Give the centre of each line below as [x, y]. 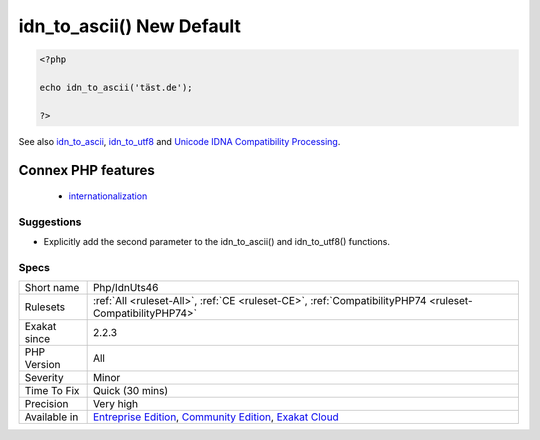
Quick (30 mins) [130, 391]
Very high [115, 404]
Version [42, 365]
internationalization [108, 196]
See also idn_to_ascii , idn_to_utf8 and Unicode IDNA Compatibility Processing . [179, 141]
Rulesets [44, 307]
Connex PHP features [86, 170]
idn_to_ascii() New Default [130, 26]
